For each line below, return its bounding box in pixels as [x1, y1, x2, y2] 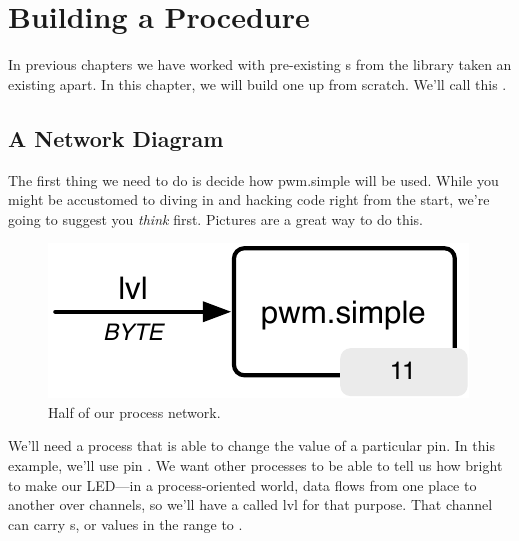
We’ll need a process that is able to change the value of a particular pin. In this [8, 435, 495, 456]
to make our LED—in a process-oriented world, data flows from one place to [8, 474, 477, 495]
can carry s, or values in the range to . [8, 513, 243, 534]
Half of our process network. [48, 401, 221, 422]
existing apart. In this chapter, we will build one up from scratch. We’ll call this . [8, 73, 507, 94]
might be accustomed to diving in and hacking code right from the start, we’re [8, 189, 490, 210]
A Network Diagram [8, 122, 224, 153]
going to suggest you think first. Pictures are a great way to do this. [8, 208, 423, 229]
